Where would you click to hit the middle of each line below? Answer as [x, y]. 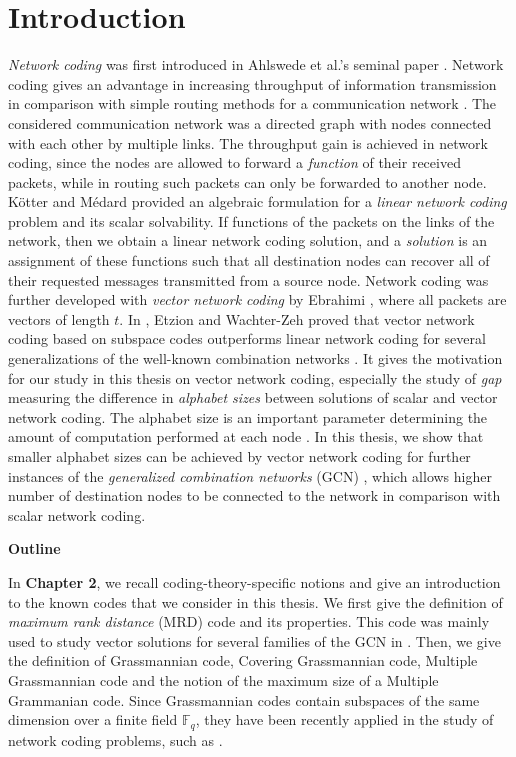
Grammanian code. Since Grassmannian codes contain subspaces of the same [244, 699]
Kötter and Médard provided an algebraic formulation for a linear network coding [257, 201]
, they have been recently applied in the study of [344, 719]
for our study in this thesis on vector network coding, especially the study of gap [255, 377]
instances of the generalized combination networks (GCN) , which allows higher [250, 475]
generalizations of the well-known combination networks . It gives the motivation [255, 358]
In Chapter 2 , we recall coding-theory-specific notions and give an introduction [254, 581]
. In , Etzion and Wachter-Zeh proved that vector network [297, 318]
